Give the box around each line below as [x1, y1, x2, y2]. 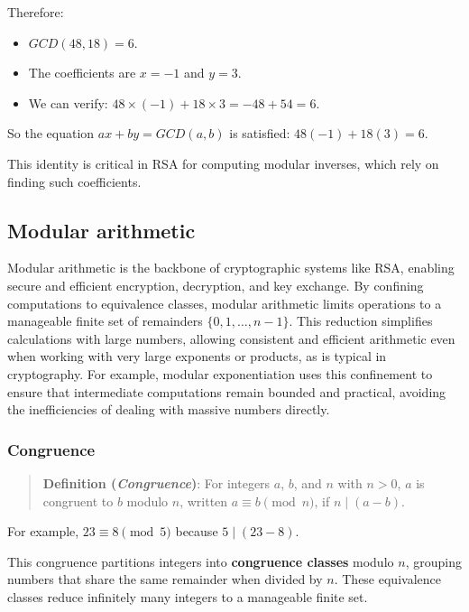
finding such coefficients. [7, 172, 142, 190]
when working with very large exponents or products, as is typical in [7, 347, 387, 366]
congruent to [42, 491, 114, 510]
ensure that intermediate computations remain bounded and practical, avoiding [7, 382, 446, 401]
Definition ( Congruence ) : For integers [42, 473, 271, 492]
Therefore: [7, 3, 64, 21]
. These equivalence [334, 570, 441, 589]
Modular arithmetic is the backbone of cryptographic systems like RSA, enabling [7, 258, 455, 277]
